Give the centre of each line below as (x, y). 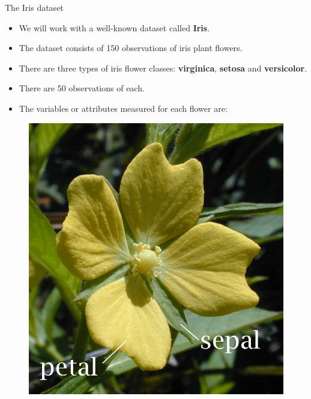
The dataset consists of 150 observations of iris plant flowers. (131, 48)
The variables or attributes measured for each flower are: (123, 108)
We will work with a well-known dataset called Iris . (114, 27)
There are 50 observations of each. (82, 88)
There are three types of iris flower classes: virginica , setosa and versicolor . (163, 68)
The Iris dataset (34, 7)
